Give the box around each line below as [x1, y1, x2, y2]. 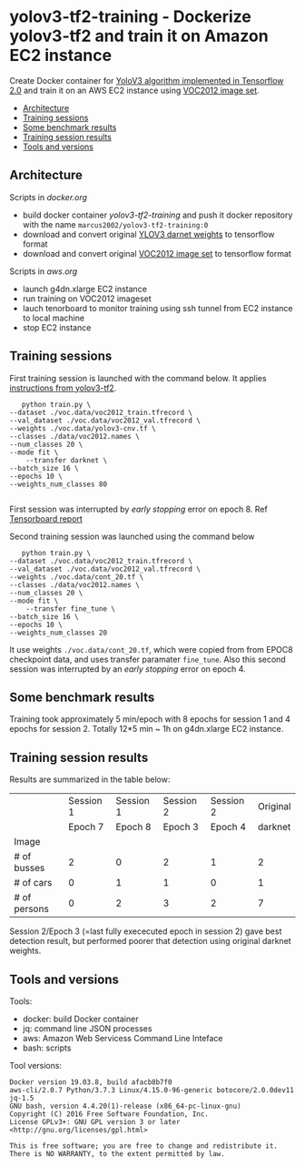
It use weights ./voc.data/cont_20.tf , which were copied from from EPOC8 [9, 644, 293, 655]
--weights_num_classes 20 [9, 628, 107, 637]
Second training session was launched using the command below [9, 531, 255, 542]
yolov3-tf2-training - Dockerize [9, 6, 252, 27]
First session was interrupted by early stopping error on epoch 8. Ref [9, 503, 268, 514]
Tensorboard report [9, 512, 84, 524]
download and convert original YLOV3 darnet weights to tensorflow [22, 228, 275, 239]
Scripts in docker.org [9, 191, 88, 202]
